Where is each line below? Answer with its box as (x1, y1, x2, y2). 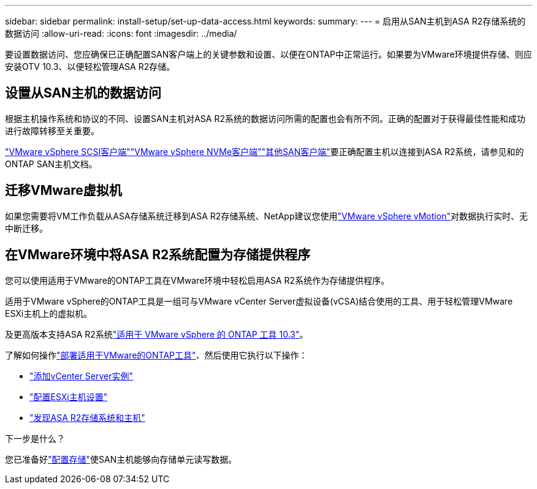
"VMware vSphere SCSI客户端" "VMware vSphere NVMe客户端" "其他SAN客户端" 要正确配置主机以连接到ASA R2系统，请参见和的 (5, 146, 524, 157)
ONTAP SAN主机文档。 (5, 158, 97, 169)
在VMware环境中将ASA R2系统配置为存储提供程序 (5, 247, 311, 263)
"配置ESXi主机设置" (29, 391, 108, 402)
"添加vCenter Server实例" (29, 370, 134, 381)
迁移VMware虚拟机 (5, 183, 122, 199)
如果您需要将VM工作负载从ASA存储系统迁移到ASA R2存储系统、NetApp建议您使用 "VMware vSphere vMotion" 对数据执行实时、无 (5, 210, 528, 221)
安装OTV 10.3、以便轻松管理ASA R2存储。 (5, 61, 175, 72)
